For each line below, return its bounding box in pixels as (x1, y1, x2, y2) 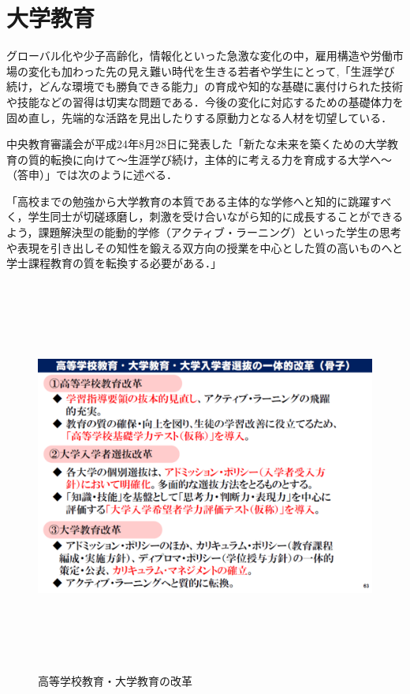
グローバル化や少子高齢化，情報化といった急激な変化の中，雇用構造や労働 (6, 47, 393, 64)
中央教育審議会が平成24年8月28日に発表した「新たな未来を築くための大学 (6, 136, 387, 152)
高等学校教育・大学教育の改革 (38, 672, 192, 688)
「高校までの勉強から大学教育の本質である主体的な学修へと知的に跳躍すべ (6, 192, 392, 209)
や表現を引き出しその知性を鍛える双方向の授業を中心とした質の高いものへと (6, 239, 403, 256)
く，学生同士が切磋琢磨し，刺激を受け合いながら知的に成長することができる (6, 208, 404, 225)
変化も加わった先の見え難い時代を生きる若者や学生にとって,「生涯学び (28, 62, 395, 79)
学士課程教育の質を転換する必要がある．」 (6, 255, 222, 271)
